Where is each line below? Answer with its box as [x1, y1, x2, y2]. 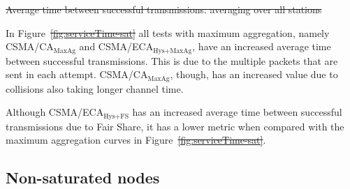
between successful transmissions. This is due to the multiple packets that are [6, 53, 338, 68]
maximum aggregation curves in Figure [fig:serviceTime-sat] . [6, 133, 266, 147]
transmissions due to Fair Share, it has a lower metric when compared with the [6, 119, 344, 133]
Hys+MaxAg [153, 47, 192, 54]
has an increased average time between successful [132, 105, 342, 119]
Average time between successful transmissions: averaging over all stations [6, 2, 322, 16]
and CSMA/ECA [79, 39, 154, 54]
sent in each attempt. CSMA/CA [6, 67, 148, 82]
